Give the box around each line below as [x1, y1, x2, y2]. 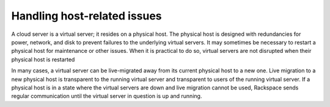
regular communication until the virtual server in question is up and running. [11, 92, 202, 100]
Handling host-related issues [11, 9, 162, 22]
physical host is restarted [11, 55, 75, 63]
